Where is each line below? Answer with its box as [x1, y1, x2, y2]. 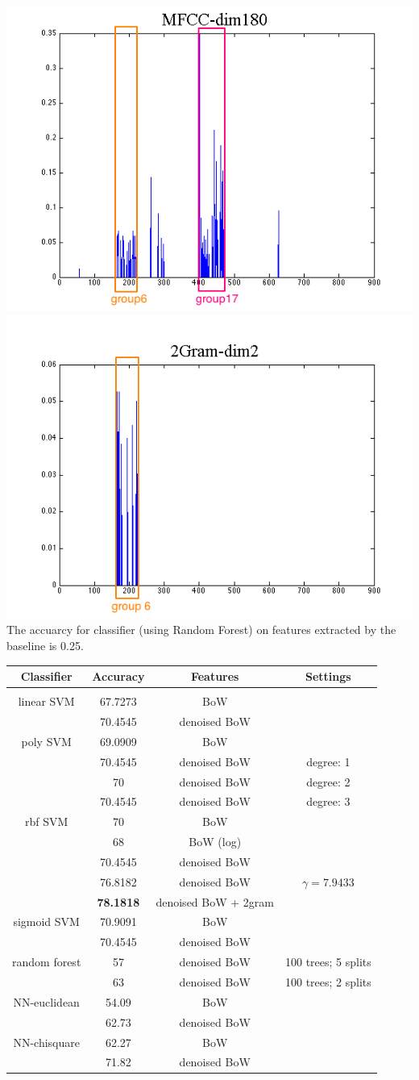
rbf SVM [25, 813, 68, 830]
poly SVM [21, 732, 72, 749]
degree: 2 [306, 773, 351, 790]
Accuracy [92, 668, 145, 685]
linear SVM [18, 693, 75, 710]
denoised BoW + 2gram [156, 893, 274, 910]
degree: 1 [306, 753, 351, 769]
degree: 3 [306, 793, 351, 810]
